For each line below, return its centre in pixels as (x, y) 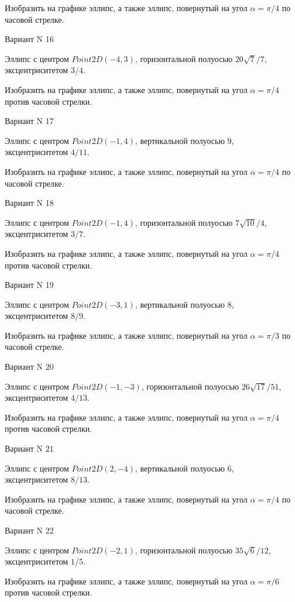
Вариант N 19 (29, 285)
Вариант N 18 (29, 203)
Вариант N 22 (29, 530)
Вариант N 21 (29, 448)
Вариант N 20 (29, 367)
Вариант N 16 (29, 39)
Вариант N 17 (29, 121)
